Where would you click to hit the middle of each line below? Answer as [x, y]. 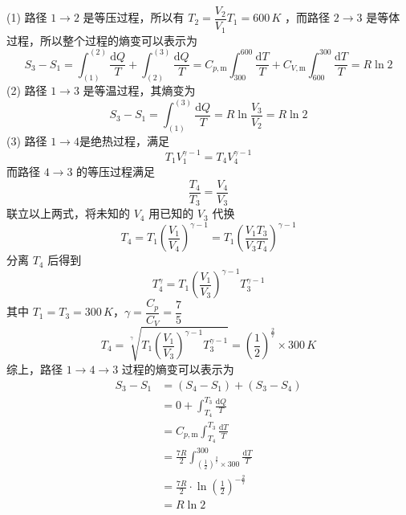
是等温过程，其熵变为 [139, 90]
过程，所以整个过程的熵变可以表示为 [102, 40]
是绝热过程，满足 [124, 141]
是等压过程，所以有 [134, 17]
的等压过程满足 [116, 172]
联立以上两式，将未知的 [68, 213]
